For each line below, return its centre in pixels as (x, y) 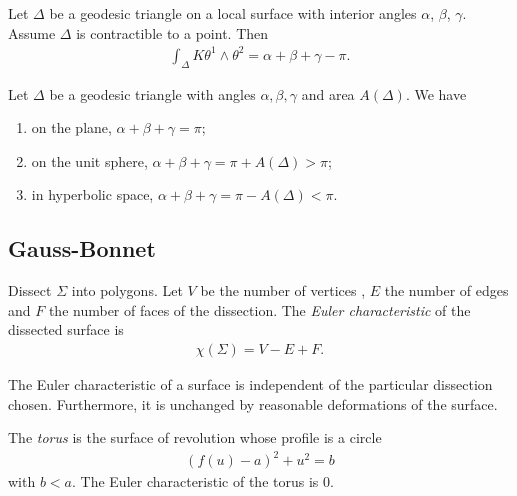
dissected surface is (66, 329)
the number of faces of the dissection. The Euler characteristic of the (259, 309)
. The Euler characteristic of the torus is (195, 481)
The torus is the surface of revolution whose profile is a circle (195, 437)
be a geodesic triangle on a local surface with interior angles (233, 13)
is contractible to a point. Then (172, 32)
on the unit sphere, (89, 160)
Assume (32, 32)
